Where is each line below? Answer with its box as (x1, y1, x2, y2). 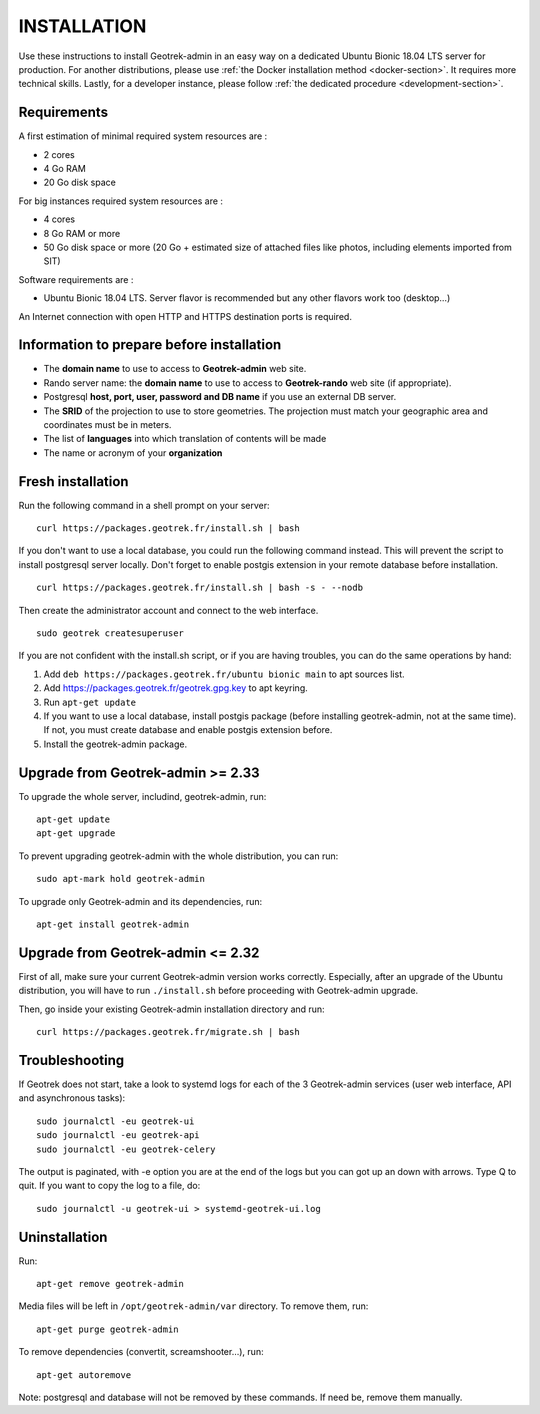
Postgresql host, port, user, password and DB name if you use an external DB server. (43, 391, 397, 403)
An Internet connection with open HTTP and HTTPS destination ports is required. (18, 310, 352, 322)
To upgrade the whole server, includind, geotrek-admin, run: (18, 790, 267, 802)
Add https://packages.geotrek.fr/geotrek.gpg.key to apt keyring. (43, 682, 309, 694)
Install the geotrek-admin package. (43, 738, 188, 750)
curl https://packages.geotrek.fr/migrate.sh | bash (36, 1026, 300, 1038)
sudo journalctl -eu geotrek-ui (36, 1115, 195, 1127)
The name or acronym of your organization (43, 446, 223, 459)
